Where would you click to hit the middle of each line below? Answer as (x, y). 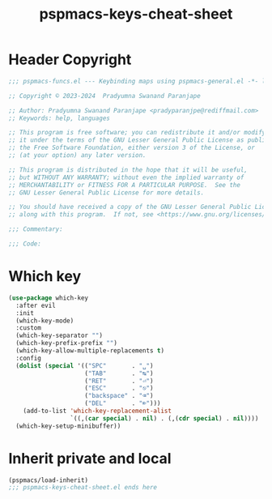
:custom (29, 328)
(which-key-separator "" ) (59, 336)
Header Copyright (70, 60)
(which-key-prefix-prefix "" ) (66, 343)
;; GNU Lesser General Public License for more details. (106, 192)
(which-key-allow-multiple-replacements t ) (90, 351)
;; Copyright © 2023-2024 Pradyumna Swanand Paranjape (104, 96)
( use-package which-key (49, 298)
